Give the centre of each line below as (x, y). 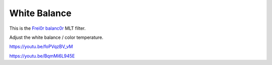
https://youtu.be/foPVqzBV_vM (41, 47)
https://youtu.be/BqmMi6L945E (42, 56)
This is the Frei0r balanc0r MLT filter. (47, 28)
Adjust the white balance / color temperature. (56, 37)
